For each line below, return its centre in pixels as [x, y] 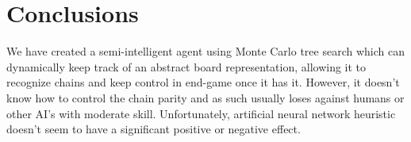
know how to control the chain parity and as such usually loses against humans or [205, 97]
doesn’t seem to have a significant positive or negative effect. [154, 129]
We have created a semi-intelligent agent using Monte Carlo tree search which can [205, 51]
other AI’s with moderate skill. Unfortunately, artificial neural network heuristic [201, 113]
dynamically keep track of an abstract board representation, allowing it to [186, 66]
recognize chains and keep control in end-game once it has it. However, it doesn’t [203, 82]
